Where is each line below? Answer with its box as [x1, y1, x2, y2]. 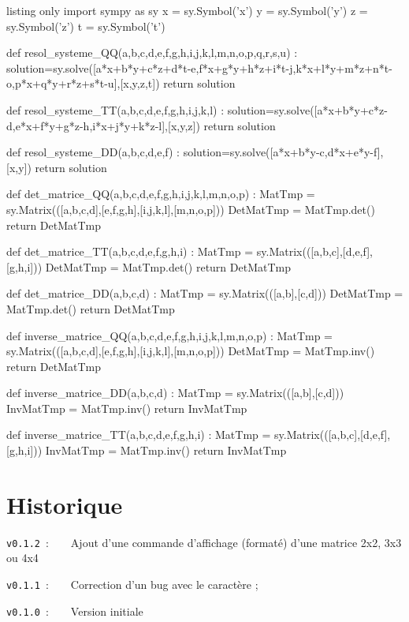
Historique [6, 488, 123, 520]
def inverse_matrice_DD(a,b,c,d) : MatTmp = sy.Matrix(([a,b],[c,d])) [6, 384, 344, 401]
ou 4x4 [6, 549, 39, 566]
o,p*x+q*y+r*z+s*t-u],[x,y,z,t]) [6, 75, 160, 92]
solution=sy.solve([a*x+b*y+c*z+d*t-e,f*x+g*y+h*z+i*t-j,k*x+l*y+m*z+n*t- [6, 59, 392, 76]
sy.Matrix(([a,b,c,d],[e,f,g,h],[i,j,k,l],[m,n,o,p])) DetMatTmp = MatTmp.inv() [6, 343, 375, 359]
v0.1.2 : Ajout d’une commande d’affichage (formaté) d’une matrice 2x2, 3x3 [6, 534, 402, 550]
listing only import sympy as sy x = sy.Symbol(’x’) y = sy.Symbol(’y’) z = [6, 2, 368, 18]
